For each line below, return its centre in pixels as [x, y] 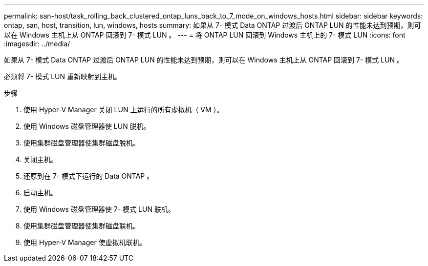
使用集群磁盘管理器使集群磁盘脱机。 [82, 143]
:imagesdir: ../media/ [37, 44]
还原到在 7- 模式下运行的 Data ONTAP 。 [89, 176]
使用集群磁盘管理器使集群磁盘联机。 [82, 226]
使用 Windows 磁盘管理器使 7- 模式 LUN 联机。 [99, 209]
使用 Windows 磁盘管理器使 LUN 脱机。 [87, 126]
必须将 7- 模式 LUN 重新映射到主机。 [63, 76]
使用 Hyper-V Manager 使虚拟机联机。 [85, 242]
